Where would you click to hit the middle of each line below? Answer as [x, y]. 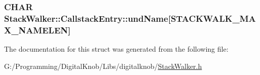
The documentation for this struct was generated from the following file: [116, 49]
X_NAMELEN [36, 30]
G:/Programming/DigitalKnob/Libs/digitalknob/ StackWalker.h [103, 66]
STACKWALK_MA [213, 18]
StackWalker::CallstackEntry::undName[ [87, 18]
